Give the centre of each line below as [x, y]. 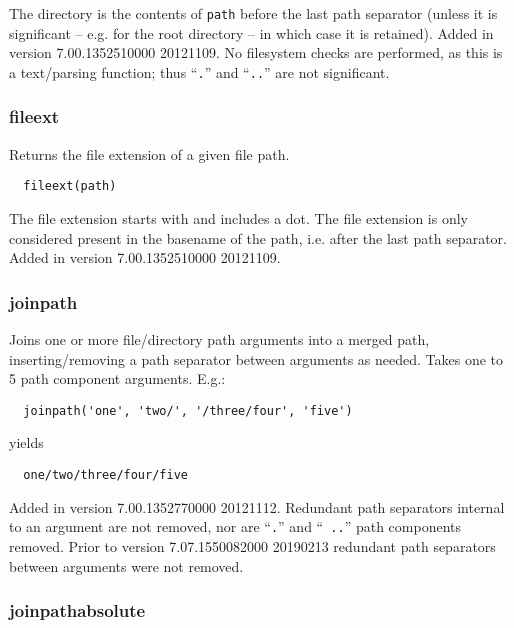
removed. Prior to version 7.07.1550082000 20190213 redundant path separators [252, 545]
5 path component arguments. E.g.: [117, 378]
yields [26, 442]
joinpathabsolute [77, 610]
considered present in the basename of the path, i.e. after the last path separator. [258, 237]
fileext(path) [70, 186]
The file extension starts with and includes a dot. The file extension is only [238, 217]
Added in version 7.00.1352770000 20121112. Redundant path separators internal [257, 506]
